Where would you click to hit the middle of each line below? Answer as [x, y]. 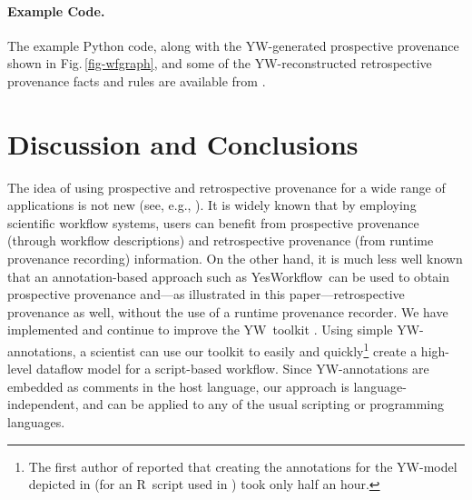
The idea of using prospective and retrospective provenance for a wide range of [226, 187]
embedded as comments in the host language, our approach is [178, 386]
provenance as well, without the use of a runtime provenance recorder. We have [228, 311]
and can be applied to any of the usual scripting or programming [264, 404]
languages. [36, 422]
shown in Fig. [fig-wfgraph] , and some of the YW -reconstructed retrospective [220, 63]
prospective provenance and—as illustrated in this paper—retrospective [206, 294]
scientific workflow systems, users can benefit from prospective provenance [213, 222]
